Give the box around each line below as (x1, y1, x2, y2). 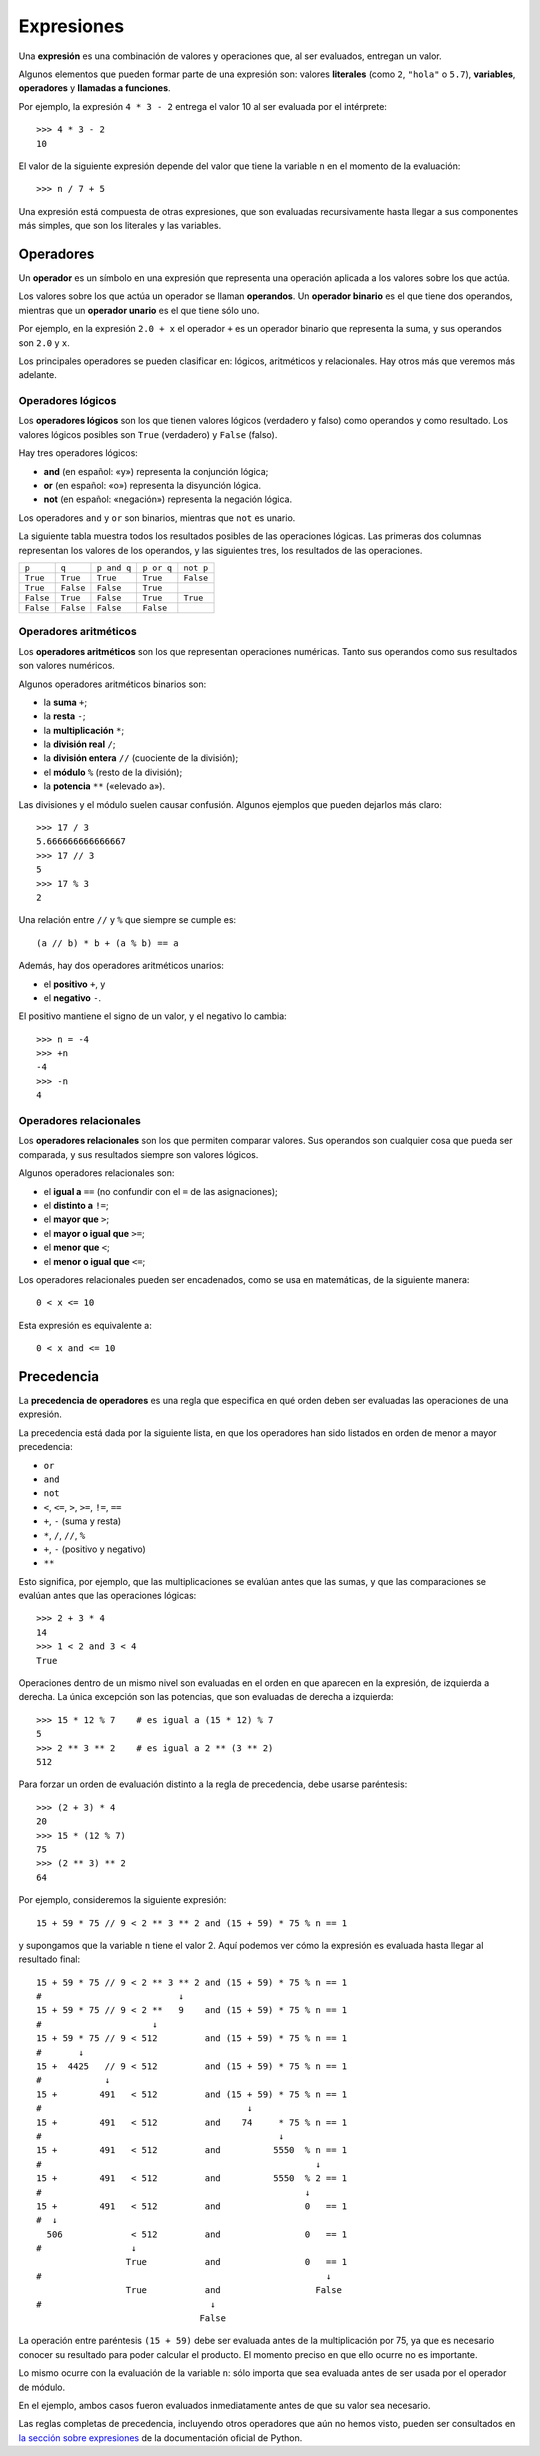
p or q (142, 562, 173, 573)
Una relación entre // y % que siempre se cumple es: (18, 914, 237, 926)
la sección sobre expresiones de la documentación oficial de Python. (18, 2431, 303, 2444)
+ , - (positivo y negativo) (43, 1543, 147, 1555)
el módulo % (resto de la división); (43, 766, 183, 778)
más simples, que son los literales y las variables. (18, 220, 222, 232)
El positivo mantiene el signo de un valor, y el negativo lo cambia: (18, 1010, 287, 1022)
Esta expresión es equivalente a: (18, 1319, 152, 1331)
